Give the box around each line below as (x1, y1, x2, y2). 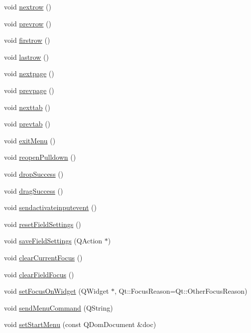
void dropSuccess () (4, 168, 64, 179)
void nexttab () (4, 102, 50, 112)
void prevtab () (4, 118, 51, 129)
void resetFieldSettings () (4, 219, 81, 229)
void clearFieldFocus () (4, 269, 74, 279)
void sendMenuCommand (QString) (4, 302, 113, 313)
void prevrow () (4, 18, 51, 28)
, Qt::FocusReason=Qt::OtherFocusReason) (115, 286, 248, 296)
